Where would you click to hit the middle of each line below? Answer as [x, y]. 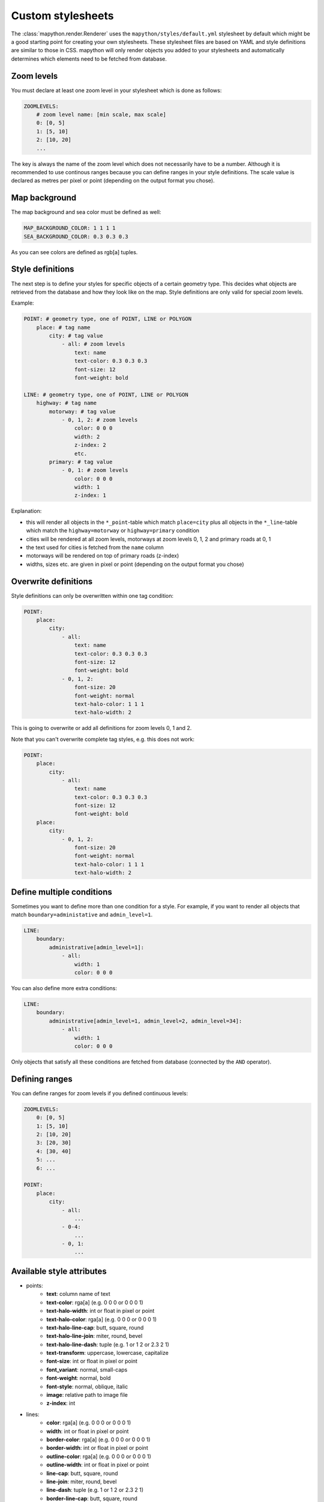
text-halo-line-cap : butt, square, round [95, 1327]
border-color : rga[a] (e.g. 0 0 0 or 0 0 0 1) [98, 1440]
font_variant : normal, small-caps [87, 1369]
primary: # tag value [81, 462]
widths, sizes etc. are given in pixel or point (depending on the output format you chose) [135, 564]
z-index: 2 [90, 445]
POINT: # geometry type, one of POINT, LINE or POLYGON [108, 319]
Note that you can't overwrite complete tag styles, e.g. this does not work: [103, 739]
